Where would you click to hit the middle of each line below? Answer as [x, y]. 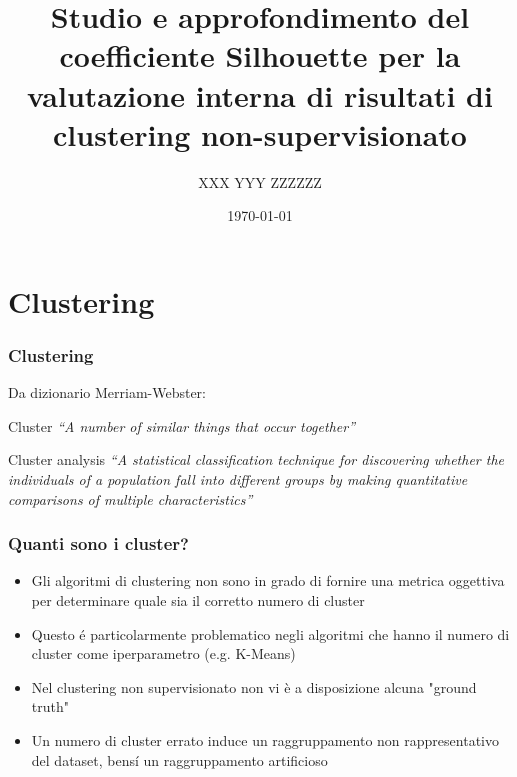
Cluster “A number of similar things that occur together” [182, 425]
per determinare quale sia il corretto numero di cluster [198, 600]
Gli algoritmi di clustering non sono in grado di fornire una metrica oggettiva [268, 580]
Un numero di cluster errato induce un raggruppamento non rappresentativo [265, 740]
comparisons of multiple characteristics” [130, 498]
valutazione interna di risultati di [260, 94]
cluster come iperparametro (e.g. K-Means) [163, 653]
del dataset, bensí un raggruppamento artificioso [179, 759]
